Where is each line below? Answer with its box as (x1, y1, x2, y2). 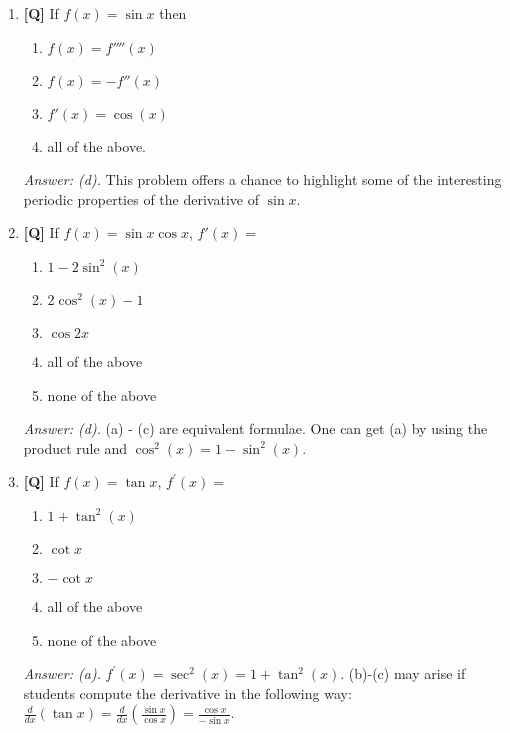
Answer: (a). (23, 663, 101, 684)
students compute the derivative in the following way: (23, 682, 352, 703)
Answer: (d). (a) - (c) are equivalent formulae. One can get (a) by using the (23, 418, 488, 439)
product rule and (23, 437, 127, 458)
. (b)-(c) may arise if (340, 663, 466, 684)
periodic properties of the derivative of (23, 188, 259, 209)
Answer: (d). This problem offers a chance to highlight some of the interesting (23, 169, 502, 190)
